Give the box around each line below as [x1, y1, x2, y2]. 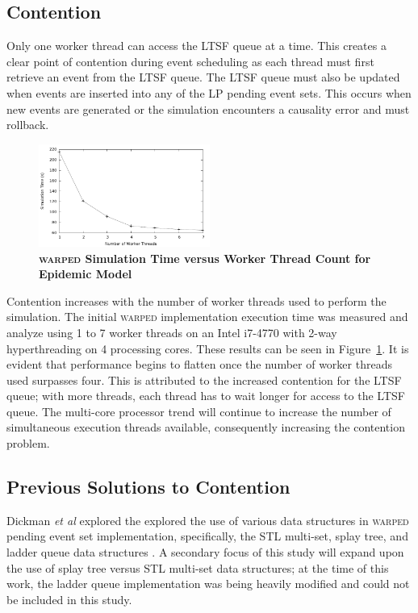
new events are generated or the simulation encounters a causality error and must [6, 100, 410, 117]
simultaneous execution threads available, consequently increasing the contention [6, 419, 405, 436]
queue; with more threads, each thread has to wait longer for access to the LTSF [6, 387, 405, 404]
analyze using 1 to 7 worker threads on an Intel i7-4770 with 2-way [6, 323, 337, 340]
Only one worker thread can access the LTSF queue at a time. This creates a [6, 37, 387, 54]
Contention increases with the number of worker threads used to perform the [6, 292, 387, 309]
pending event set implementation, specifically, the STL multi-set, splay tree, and [6, 528, 408, 544]
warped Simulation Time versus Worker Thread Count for [39, 249, 371, 266]
